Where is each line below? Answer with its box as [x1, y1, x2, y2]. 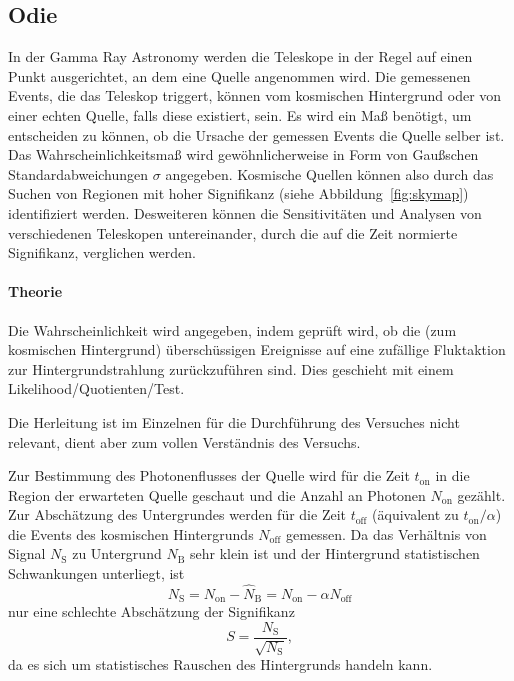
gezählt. [457, 484, 506, 505]
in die [435, 465, 470, 486]
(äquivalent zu [372, 504, 459, 525]
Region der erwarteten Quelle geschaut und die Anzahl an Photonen [8, 484, 426, 505]
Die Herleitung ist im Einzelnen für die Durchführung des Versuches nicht [8, 411, 460, 432]
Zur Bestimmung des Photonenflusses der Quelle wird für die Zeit [8, 465, 410, 486]
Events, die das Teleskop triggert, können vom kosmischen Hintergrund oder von [8, 85, 502, 106]
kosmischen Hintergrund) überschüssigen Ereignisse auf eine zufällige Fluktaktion [8, 339, 506, 360]
